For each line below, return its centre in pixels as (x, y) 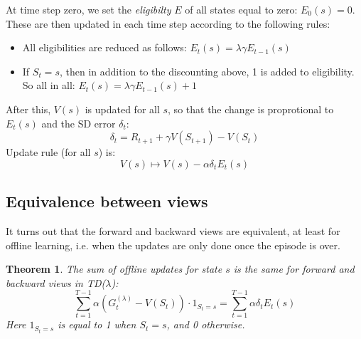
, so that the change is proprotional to (251, 109)
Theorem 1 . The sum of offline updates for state (114, 269)
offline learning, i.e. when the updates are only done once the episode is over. (173, 245)
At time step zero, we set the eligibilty (88, 9)
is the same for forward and (294, 269)
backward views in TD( (56, 282)
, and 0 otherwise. (206, 324)
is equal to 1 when (97, 324)
